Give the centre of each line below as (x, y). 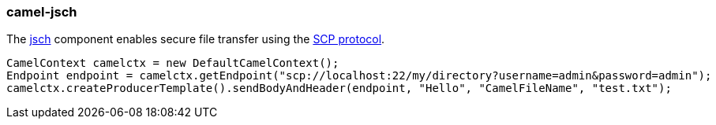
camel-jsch (42, 12)
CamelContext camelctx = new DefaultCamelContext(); (173, 63)
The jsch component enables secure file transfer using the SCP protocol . (196, 39)
